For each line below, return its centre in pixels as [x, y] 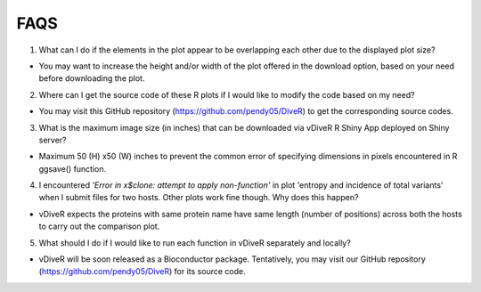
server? [53, 140]
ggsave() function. [73, 168]
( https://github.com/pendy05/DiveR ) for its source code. [142, 272]
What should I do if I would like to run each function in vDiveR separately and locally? [195, 243]
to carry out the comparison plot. [99, 226]
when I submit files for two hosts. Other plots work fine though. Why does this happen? [199, 198]
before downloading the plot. [92, 78]
